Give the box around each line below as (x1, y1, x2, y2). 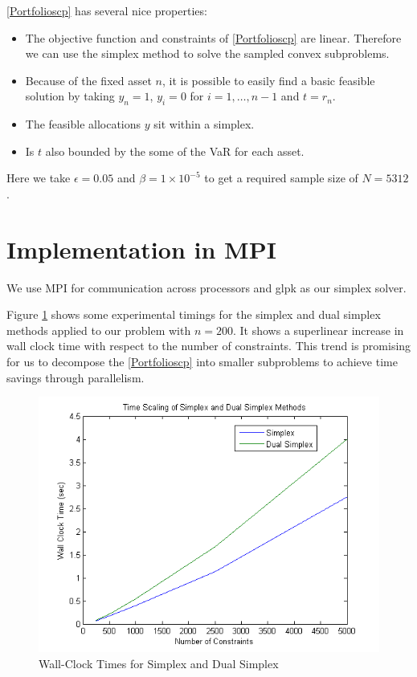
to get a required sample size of (204, 169, 358, 186)
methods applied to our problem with (6, 321, 191, 338)
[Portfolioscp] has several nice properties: (6, 2, 207, 18)
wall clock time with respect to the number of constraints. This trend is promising (6, 337, 411, 354)
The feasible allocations (25, 116, 141, 133)
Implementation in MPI (6, 232, 276, 265)
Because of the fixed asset (25, 71, 152, 88)
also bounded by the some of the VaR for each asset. (45, 142, 305, 159)
